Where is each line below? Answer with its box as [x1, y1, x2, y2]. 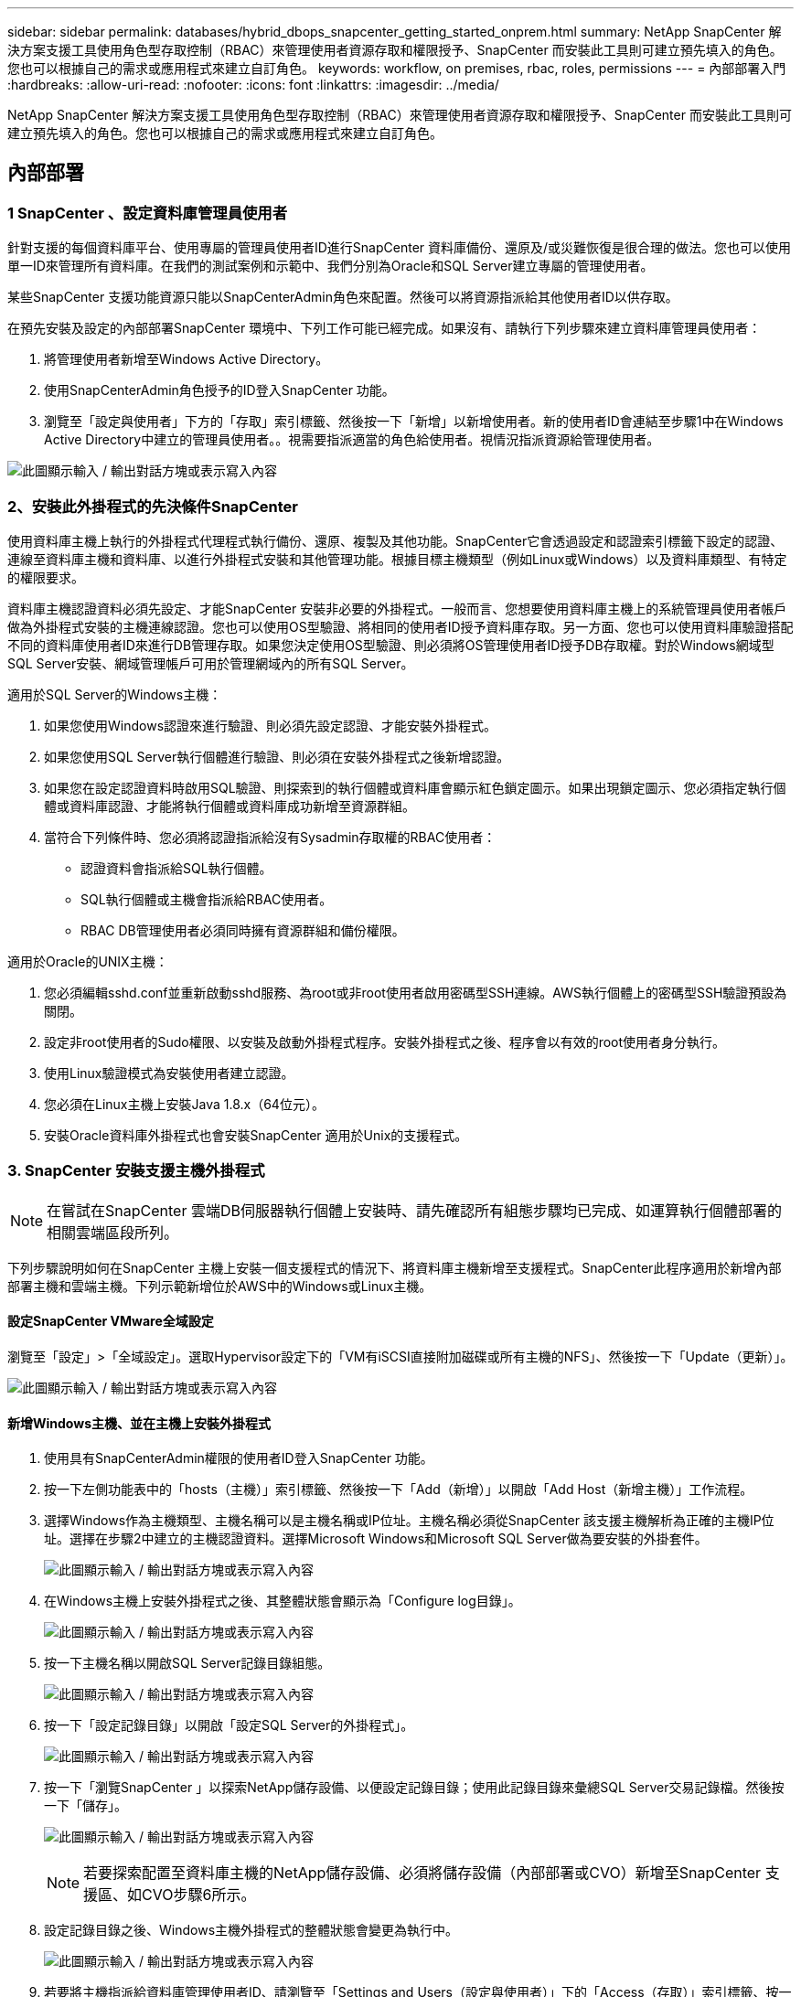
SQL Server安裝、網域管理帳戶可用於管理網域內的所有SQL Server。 [7, 655, 414, 671]
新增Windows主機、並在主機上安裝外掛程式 [7, 1415, 271, 1431]
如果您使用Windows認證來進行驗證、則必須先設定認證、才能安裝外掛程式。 [44, 717, 497, 733]
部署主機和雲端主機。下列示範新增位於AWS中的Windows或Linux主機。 [7, 1277, 433, 1294]
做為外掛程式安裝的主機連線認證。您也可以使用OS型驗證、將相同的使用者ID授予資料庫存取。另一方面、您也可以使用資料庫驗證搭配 [7, 618, 794, 635]
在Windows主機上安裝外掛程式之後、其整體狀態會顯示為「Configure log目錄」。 [44, 1593, 521, 1609]
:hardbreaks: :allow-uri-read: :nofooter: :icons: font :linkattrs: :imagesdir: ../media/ [7, 77, 499, 92]
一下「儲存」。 [44, 1798, 127, 1814]
